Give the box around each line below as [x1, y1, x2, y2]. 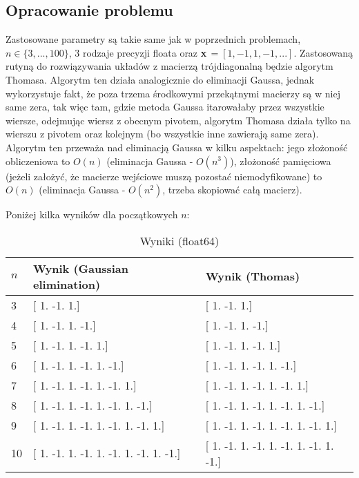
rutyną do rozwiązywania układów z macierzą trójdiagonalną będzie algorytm [6, 59, 333, 73]
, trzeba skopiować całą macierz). [162, 182, 302, 197]
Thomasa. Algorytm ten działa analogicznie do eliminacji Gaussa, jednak [6, 72, 315, 86]
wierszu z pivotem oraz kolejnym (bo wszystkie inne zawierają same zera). [6, 126, 319, 141]
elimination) [33, 276, 101, 292]
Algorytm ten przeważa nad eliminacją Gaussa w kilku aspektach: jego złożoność [6, 140, 348, 154]
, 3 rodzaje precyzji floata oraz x [68, 45, 207, 59]
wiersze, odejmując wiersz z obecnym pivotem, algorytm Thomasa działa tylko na [6, 113, 351, 127]
